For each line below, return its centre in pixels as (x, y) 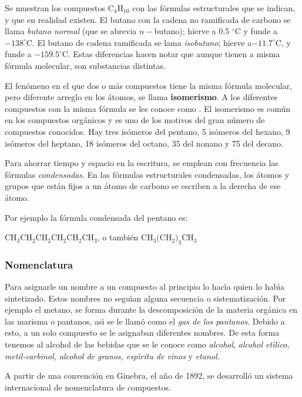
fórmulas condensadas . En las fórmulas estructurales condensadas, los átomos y (147, 174)
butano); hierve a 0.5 (192, 31)
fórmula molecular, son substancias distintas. (85, 65)
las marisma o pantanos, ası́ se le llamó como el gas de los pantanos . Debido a (145, 321)
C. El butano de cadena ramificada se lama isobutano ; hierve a (139, 42)
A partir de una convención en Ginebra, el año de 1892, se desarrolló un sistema (149, 376)
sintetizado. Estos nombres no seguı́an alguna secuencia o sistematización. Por (145, 298)
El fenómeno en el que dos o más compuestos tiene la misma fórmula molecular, (149, 85)
